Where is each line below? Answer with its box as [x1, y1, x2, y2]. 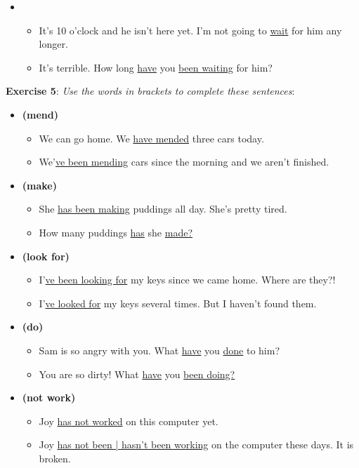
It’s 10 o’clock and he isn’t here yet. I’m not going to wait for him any [39, 22, 342, 37]
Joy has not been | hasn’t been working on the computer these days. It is [39, 437, 354, 452]
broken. [39, 450, 71, 465]
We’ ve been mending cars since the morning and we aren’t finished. [39, 154, 329, 169]
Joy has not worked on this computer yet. [39, 413, 218, 428]
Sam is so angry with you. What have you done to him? [39, 342, 280, 357]
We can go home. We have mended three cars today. [39, 131, 264, 145]
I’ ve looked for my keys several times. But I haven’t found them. [39, 295, 317, 310]
